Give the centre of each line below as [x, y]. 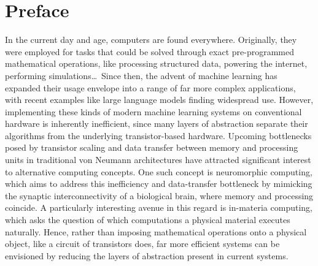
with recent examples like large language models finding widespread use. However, [159, 100]
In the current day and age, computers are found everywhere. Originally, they [151, 40]
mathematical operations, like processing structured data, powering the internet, [156, 63]
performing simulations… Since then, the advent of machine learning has [141, 75]
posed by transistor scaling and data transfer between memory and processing [152, 147]
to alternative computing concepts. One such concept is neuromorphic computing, [159, 171]
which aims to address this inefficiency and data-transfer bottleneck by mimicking [159, 184]
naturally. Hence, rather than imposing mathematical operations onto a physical [156, 231]
